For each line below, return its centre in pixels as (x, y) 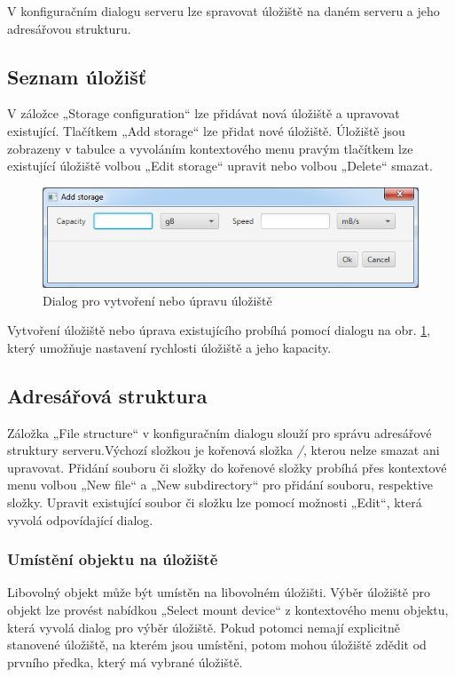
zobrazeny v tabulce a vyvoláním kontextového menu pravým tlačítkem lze (210, 148)
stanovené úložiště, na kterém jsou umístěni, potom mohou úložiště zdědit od (217, 645)
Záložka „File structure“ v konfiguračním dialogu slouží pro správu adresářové (220, 432)
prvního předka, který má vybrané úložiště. (125, 661)
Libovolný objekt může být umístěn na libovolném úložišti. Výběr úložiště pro (219, 592)
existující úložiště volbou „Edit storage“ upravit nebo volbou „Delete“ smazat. (220, 166)
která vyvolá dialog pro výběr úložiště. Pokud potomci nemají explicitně (204, 627)
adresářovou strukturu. (69, 28)
